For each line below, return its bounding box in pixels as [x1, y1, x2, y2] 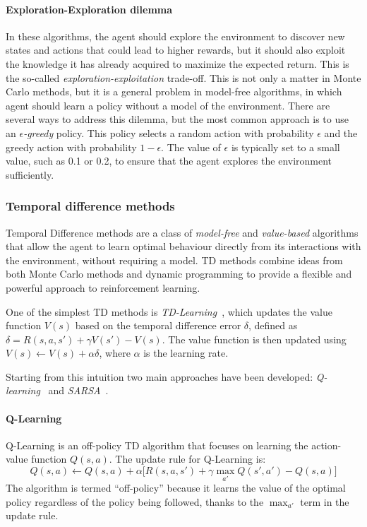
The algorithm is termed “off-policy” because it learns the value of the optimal [6, 480, 346, 495]
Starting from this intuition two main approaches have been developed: [6, 369, 313, 384]
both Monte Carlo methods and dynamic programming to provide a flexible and [6, 266, 352, 281]
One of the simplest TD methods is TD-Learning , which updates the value [6, 304, 332, 319]
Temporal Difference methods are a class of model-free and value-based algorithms [6, 225, 359, 239]
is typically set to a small [231, 139, 340, 154]
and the [324, 125, 358, 140]
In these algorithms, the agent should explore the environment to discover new [6, 28, 345, 43]
